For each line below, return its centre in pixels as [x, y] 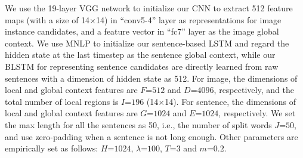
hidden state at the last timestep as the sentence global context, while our [140, 55]
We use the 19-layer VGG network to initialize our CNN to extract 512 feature [149, 8]
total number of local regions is [62, 101]
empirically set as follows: [52, 148]
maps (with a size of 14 [47, 19]
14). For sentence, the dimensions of [230, 101]
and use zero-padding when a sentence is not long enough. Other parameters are [151, 136]
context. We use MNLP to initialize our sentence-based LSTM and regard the [147, 43]
